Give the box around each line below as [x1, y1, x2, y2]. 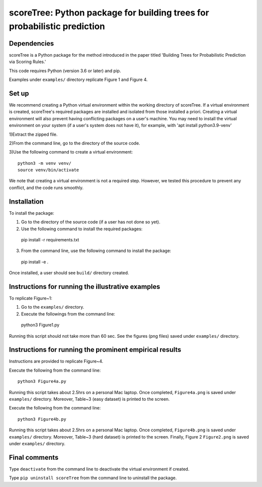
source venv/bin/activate [17, 167, 80, 173]
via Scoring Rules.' [9, 59, 46, 65]
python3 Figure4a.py [17, 378, 66, 384]
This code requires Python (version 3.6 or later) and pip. [9, 68, 121, 74]
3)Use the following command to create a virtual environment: [9, 149, 133, 155]
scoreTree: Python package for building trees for [9, 7, 210, 18]
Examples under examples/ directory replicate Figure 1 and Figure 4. [9, 77, 148, 82]
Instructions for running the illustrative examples [9, 283, 160, 291]
